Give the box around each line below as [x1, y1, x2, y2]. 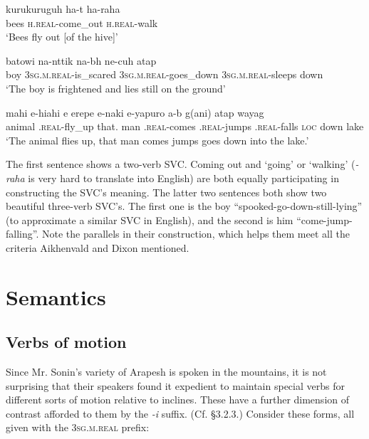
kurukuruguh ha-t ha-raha [6, 1, 120, 16]
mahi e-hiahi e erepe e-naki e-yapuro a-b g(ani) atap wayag [6, 105, 264, 120]
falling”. [6, 226, 39, 241]
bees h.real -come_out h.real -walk [6, 15, 158, 30]
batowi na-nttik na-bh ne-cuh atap [6, 53, 157, 68]
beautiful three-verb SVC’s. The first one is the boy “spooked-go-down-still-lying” [6, 199, 363, 213]
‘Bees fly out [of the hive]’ [6, 29, 118, 44]
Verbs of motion [6, 331, 127, 353]
